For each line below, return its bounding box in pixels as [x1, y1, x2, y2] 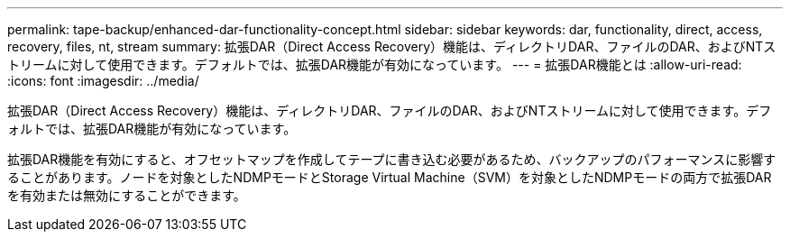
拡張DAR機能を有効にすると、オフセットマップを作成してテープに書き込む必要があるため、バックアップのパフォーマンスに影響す [7, 152, 776, 167]
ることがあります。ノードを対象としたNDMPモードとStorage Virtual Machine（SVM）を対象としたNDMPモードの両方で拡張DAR [7, 170, 772, 185]
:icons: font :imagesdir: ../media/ [7, 73, 199, 88]
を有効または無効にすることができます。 [7, 188, 246, 203]
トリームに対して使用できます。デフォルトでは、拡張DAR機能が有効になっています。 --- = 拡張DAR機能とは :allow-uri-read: [7, 57, 742, 72]
